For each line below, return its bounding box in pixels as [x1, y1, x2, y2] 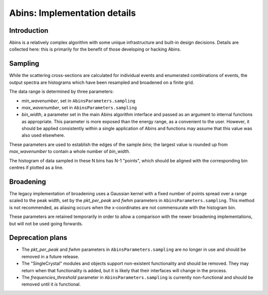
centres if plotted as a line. [9, 164, 64, 171]
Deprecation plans [9, 233, 67, 242]
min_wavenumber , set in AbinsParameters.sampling [21, 97, 136, 104]
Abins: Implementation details [9, 7, 136, 18]
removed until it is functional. [21, 281, 81, 288]
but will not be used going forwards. [9, 221, 83, 226]
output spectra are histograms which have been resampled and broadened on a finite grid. [9, 79, 195, 85]
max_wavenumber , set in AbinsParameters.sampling [21, 104, 137, 110]
